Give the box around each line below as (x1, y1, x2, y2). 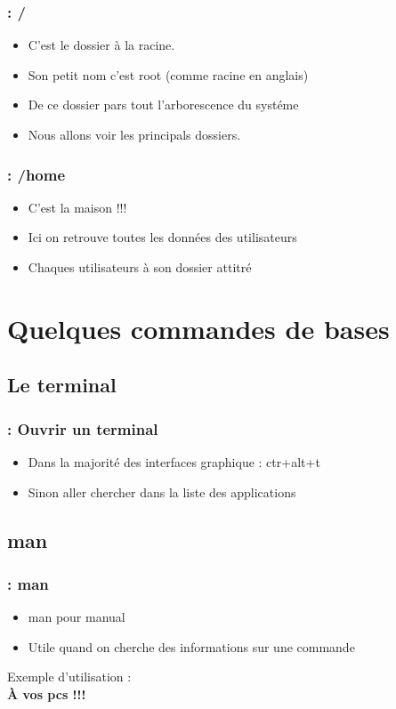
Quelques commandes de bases (7, 310, 390, 346)
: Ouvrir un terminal (7, 417, 158, 439)
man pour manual (28, 608, 125, 626)
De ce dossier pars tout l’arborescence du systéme (28, 95, 299, 114)
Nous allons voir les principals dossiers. (28, 125, 241, 143)
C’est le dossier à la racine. (28, 36, 175, 54)
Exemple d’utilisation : (7, 667, 132, 686)
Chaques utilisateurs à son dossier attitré (28, 258, 252, 276)
